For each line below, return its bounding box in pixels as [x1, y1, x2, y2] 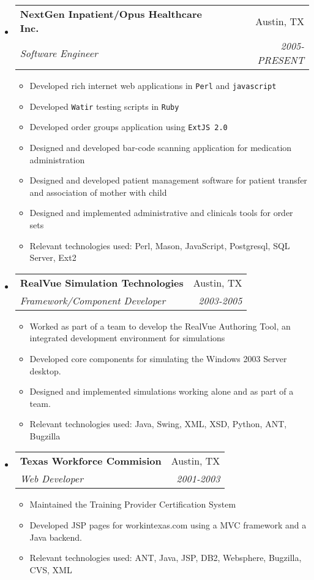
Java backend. [29, 530, 82, 543]
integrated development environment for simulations [29, 331, 225, 344]
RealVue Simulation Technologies [20, 275, 184, 290]
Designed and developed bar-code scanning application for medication [29, 141, 292, 153]
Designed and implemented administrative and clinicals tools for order [29, 206, 293, 219]
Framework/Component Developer [20, 293, 166, 307]
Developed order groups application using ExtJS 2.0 [29, 120, 228, 133]
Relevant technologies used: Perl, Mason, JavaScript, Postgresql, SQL [29, 239, 290, 252]
